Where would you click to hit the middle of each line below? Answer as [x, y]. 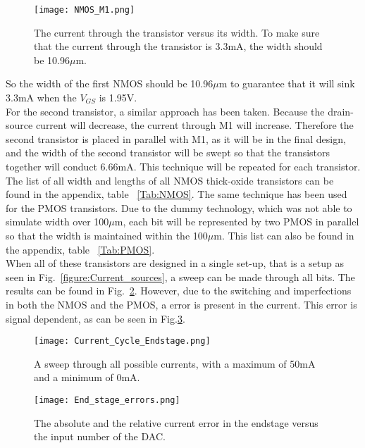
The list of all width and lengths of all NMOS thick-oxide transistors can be [170, 180]
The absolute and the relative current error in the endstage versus [176, 422]
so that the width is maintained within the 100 [107, 235]
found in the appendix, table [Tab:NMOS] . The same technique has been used [177, 194]
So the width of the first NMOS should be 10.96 [110, 83]
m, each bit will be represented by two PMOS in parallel [237, 222]
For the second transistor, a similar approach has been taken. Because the [165, 111]
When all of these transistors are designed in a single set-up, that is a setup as [175, 263]
